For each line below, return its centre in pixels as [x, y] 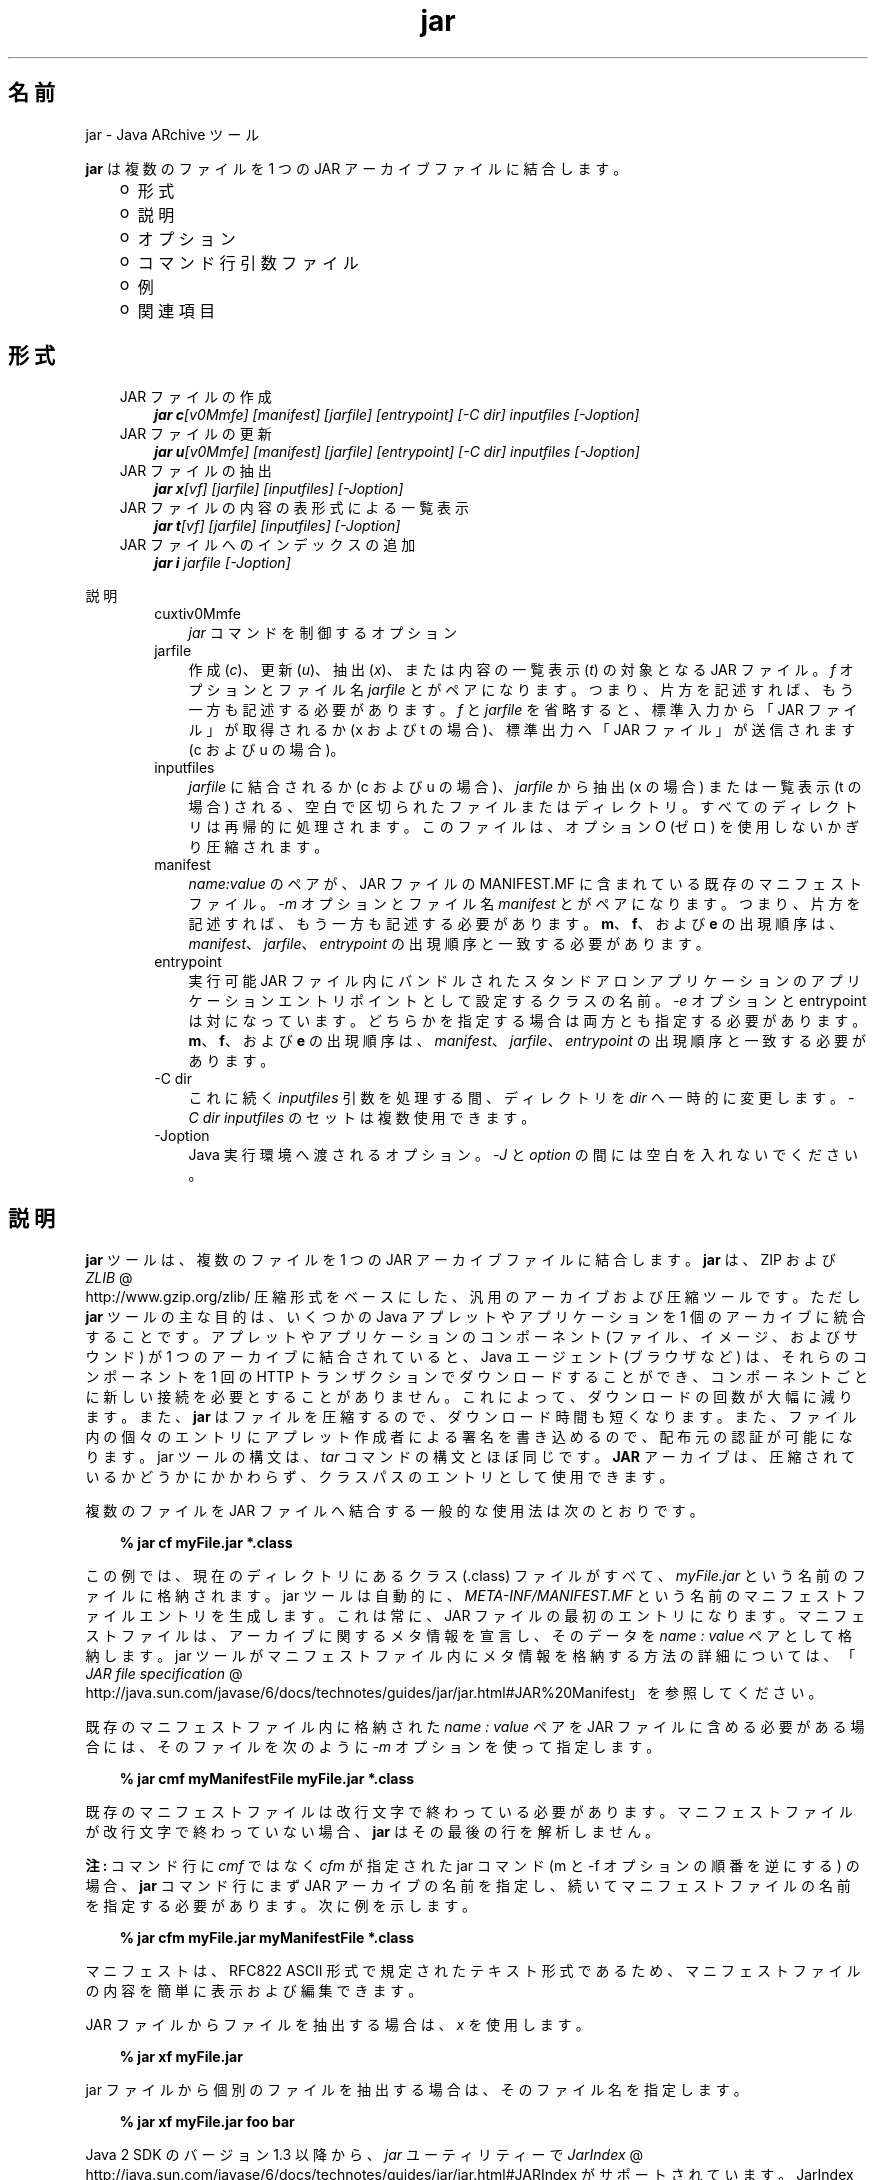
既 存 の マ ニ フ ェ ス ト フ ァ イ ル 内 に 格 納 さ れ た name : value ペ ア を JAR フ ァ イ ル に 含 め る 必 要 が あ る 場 [475, 1727]
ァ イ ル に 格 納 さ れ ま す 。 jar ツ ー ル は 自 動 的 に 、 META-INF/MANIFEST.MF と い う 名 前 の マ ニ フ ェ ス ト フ [475, 1596]
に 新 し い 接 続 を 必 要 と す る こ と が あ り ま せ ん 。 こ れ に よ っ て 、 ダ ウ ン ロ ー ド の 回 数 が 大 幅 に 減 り [469, 1397]
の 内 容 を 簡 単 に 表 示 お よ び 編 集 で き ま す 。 [254, 1991]
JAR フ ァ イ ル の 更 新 [195, 434]
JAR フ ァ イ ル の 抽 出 [195, 471]
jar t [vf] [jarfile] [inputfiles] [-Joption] [277, 526]
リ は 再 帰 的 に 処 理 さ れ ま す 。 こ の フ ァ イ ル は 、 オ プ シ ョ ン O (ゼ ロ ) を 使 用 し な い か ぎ [524, 827]
